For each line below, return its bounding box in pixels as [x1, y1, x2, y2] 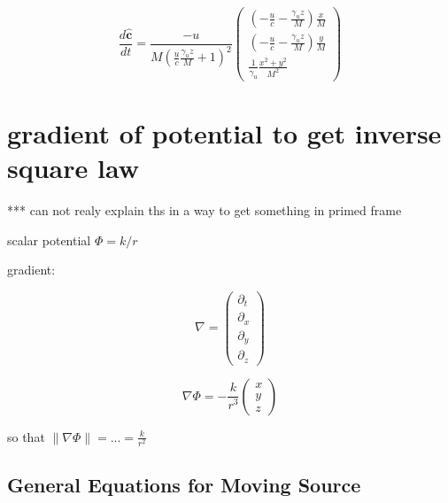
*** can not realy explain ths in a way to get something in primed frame [7, 201, 402, 220]
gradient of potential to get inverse [7, 115, 442, 151]
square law [7, 150, 139, 186]
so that [7, 427, 45, 445]
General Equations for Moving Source [7, 471, 361, 499]
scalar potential [7, 230, 91, 249]
